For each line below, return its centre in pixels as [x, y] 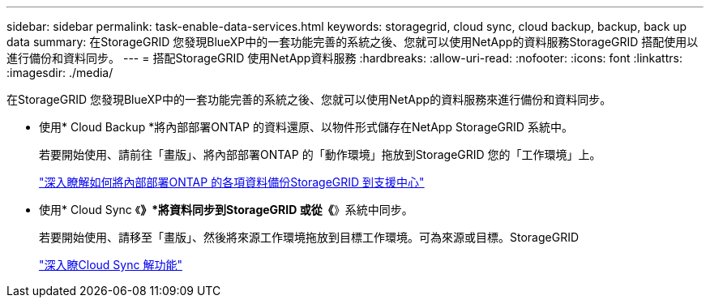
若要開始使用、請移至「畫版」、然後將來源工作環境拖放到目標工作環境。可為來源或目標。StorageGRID [309, 237]
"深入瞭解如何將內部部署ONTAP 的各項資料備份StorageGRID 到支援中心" [232, 182]
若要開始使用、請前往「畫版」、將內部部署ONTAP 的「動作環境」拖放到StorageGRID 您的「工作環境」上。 [320, 154]
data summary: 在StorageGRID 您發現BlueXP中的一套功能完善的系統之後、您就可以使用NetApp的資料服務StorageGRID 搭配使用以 [353, 42]
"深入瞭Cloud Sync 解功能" [111, 265]
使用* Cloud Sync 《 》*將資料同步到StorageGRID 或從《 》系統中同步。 [226, 210]
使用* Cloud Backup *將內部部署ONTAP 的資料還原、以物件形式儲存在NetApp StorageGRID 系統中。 [306, 127]
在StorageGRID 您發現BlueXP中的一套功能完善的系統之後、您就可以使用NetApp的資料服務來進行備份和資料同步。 [309, 99]
